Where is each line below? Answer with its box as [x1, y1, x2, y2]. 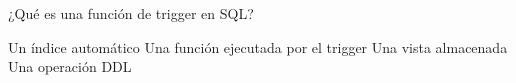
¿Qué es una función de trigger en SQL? [8, 3, 254, 23]
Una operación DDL [8, 56, 132, 77]
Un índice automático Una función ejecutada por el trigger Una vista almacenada [8, 36, 508, 57]
